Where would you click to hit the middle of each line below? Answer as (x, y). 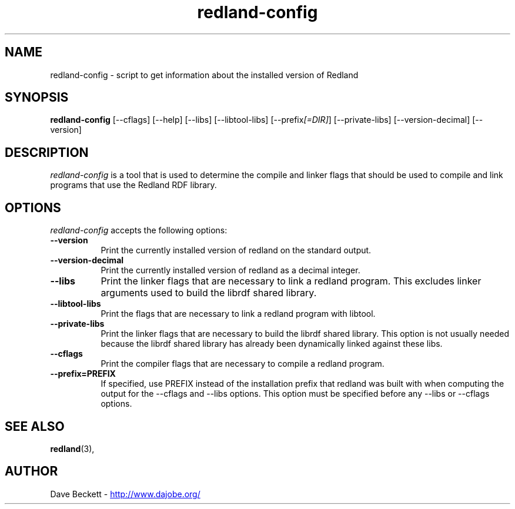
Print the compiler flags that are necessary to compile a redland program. (243, 364)
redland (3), (72, 448)
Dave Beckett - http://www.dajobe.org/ (125, 494)
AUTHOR (31, 471)
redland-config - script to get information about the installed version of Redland (204, 75)
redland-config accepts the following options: (139, 230)
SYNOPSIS (37, 98)
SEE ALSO (35, 426)
